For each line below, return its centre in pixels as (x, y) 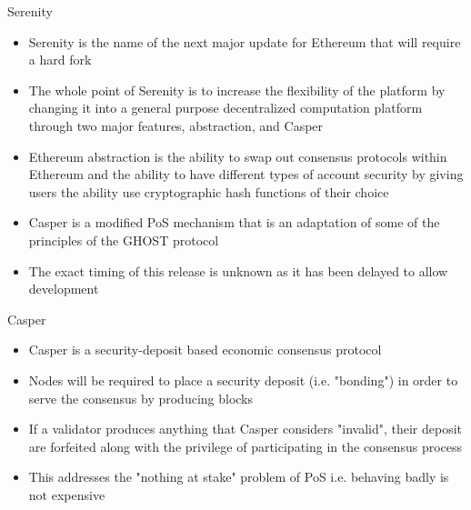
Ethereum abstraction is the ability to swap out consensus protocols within (238, 156)
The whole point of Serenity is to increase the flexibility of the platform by (237, 90)
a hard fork (60, 60)
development (64, 289)
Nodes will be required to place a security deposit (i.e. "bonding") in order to (243, 380)
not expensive (67, 494)
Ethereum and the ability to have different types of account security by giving (246, 174)
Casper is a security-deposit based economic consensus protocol (205, 350)
